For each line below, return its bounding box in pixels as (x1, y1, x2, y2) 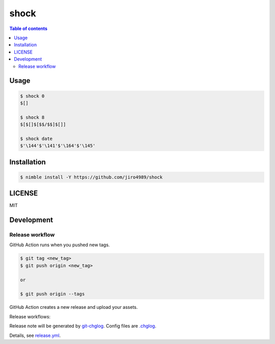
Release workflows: (9, 313, 51, 320)
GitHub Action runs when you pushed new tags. (9, 242, 110, 248)
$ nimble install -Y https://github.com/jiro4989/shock (20, 174, 163, 180)
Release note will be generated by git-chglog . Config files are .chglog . (9, 323, 156, 329)
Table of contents (9, 25, 48, 32)
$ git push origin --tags (20, 291, 85, 297)
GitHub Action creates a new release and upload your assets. (9, 304, 138, 310)
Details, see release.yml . (9, 332, 61, 338)
